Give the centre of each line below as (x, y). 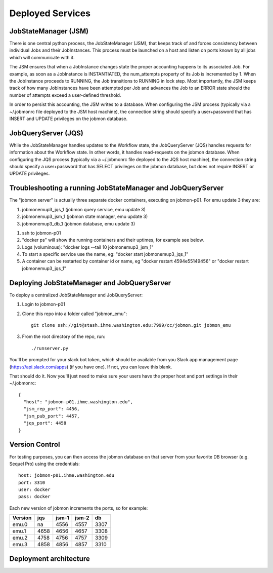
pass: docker (34, 497)
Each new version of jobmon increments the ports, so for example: (79, 508)
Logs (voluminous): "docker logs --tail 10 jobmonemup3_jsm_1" (88, 247)
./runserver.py (50, 348)
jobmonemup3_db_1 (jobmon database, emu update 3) (79, 223)
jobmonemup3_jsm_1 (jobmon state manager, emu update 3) (85, 217)
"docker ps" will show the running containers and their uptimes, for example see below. (113, 240)
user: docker (34, 490)
